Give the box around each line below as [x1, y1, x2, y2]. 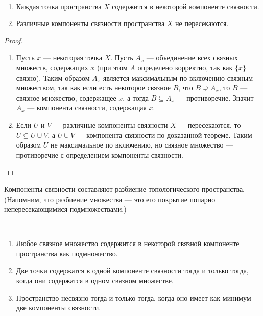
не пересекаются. [175, 18, 229, 29]
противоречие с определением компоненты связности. [16, 149, 183, 160]
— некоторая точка [43, 52, 102, 63]
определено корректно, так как [137, 62, 233, 72]
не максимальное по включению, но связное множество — [51, 139, 233, 150]
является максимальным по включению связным [103, 72, 253, 83]
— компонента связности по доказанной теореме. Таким [77, 129, 252, 140]
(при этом [97, 62, 128, 72]
